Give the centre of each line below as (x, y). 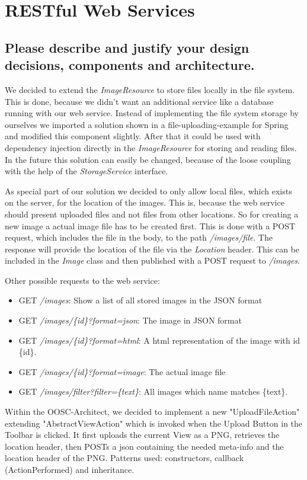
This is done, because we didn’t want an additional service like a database (139, 101)
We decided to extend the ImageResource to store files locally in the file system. (150, 89)
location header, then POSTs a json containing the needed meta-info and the (144, 446)
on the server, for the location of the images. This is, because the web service (145, 202)
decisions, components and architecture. (130, 65)
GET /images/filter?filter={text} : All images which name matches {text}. (153, 391)
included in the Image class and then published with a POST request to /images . (152, 260)
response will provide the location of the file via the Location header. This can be (152, 249)
